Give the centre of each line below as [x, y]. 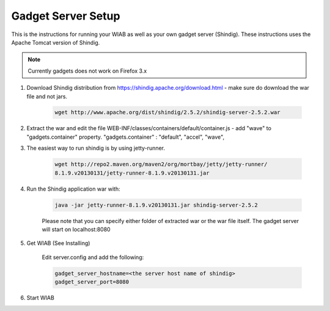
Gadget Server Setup [66, 16]
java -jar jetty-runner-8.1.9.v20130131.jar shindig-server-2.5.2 [156, 205]
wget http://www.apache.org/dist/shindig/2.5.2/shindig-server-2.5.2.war [167, 112]
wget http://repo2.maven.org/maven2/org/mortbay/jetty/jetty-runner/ [161, 164]
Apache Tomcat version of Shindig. [56, 42]
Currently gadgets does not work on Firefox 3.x [87, 71]
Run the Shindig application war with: [73, 189]
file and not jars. [47, 96]
